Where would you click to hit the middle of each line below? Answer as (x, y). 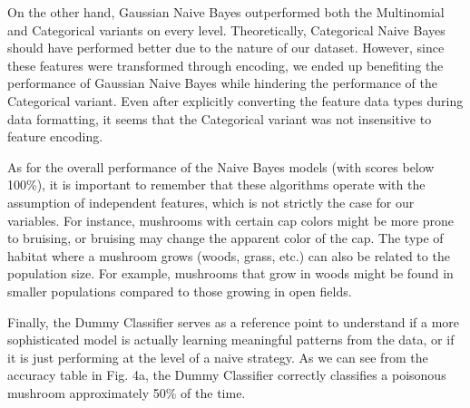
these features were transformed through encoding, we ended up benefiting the (225, 65)
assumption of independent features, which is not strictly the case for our (211, 202)
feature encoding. (55, 136)
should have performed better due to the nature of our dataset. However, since (226, 48)
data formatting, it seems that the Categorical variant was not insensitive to (220, 118)
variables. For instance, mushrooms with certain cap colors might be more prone (230, 220)
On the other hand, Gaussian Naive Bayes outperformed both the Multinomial (226, 12)
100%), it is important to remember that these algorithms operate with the (216, 185)
